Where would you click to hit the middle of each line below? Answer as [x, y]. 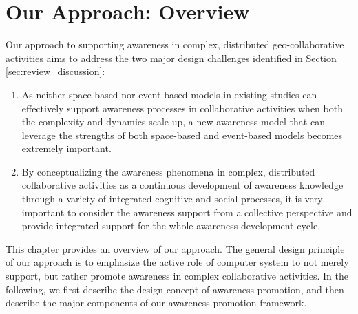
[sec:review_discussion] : [55, 71]
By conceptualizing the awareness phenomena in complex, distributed [168, 171]
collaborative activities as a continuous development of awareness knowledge [182, 185]
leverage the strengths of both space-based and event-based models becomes [182, 135]
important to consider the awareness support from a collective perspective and [187, 212]
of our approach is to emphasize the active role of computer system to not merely [177, 262]
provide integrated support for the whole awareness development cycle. [171, 226]
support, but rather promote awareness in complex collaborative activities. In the [177, 276]
